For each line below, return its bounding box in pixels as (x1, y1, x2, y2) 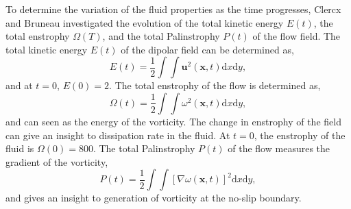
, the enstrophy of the (254, 127, 346, 142)
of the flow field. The (252, 29, 341, 43)
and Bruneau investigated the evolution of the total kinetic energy (5, 15, 284, 29)
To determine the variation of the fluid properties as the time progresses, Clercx (5, 2, 341, 16)
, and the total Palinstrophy (102, 29, 220, 43)
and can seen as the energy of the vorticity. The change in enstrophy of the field (5, 114, 341, 128)
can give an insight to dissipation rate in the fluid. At (5, 127, 230, 142)
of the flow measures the (228, 141, 330, 156)
